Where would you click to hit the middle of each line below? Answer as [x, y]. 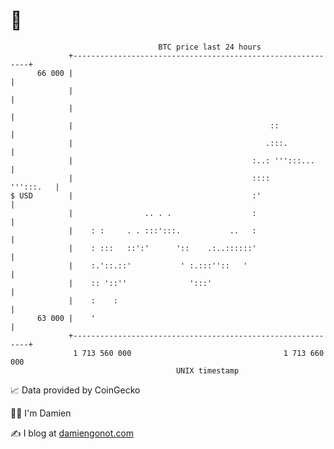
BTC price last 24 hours [210, 47]
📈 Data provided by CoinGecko [75, 390]
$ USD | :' [136, 195]
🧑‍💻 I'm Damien [41, 413]
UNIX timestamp [207, 370]
